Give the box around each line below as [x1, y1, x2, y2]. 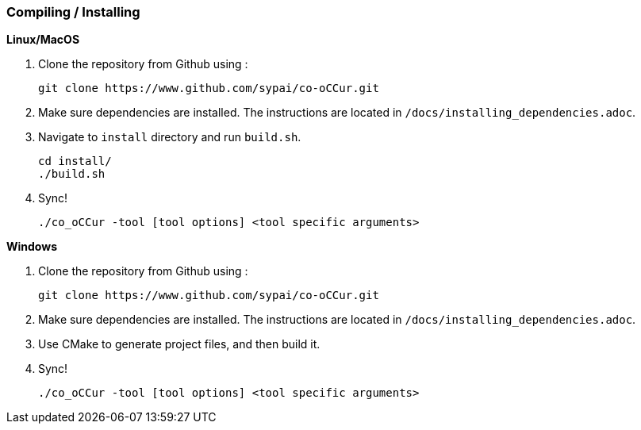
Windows [6, 240, 57, 254]
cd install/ [38, 155, 112, 168]
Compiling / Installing [6, 4, 140, 20]
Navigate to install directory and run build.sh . [38, 130, 301, 144]
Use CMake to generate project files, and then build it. [38, 337, 320, 351]
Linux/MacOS [6, 33, 80, 47]
